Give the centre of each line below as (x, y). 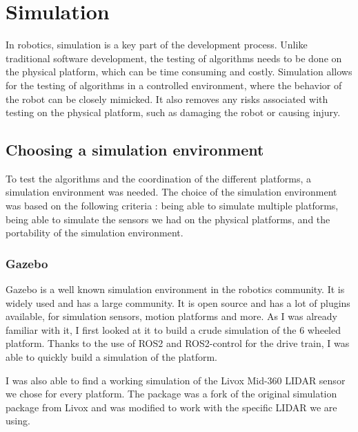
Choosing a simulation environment (135, 150)
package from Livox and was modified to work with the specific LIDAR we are (171, 407)
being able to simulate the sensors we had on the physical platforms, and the (168, 219)
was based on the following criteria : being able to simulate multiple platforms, (172, 206)
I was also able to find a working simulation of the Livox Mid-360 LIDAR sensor (176, 380)
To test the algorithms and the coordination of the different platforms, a (158, 178)
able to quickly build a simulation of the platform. (111, 357)
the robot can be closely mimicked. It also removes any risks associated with (167, 98)
